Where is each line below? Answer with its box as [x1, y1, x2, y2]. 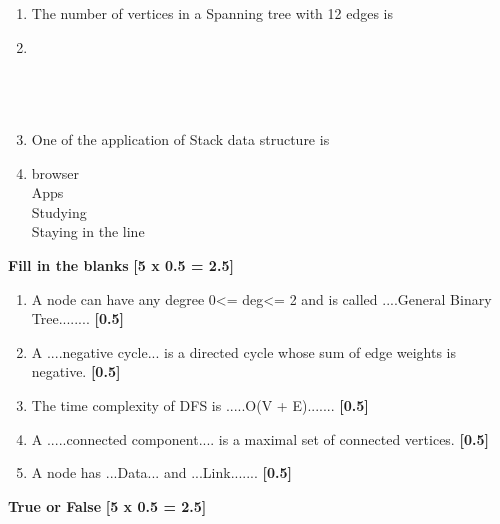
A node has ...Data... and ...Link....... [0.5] [31, 462, 293, 483]
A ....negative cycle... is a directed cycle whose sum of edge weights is [31, 341, 457, 362]
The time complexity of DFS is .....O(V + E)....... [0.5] [31, 394, 369, 415]
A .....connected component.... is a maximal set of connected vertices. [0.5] [31, 428, 489, 449]
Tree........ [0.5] [31, 308, 124, 329]
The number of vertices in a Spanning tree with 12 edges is [31, 3, 394, 23]
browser [31, 162, 80, 183]
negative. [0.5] [31, 361, 121, 382]
